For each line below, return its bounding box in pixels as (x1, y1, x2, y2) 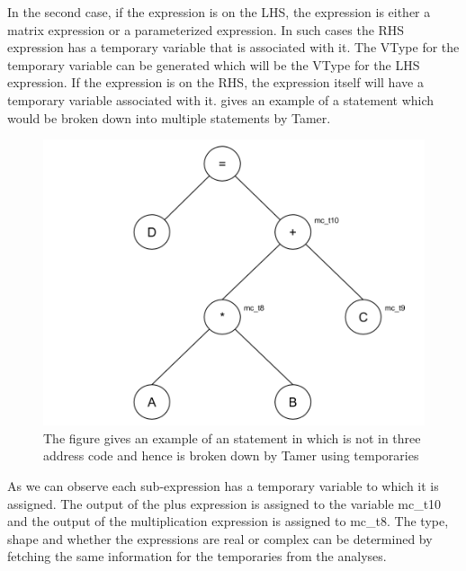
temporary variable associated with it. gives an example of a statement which (7, 90, 435, 109)
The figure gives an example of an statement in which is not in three (43, 428, 421, 447)
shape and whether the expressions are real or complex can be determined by (7, 529, 433, 548)
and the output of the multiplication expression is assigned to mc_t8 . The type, (7, 512, 449, 531)
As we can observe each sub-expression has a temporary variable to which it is (7, 476, 439, 495)
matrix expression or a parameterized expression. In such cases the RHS (7, 20, 405, 39)
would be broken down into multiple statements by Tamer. (7, 108, 331, 127)
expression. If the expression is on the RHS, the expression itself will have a (7, 73, 424, 92)
